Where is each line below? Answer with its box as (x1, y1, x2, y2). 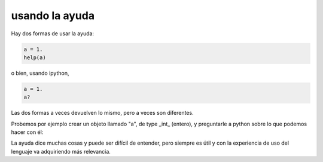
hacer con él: (11, 129, 44, 136)
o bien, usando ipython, (11, 69, 69, 77)
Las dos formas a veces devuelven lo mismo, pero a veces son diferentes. (11, 109, 194, 117)
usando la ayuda (11, 9, 95, 22)
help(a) (23, 54, 46, 61)
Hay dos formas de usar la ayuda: (11, 30, 95, 37)
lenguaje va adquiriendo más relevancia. (11, 148, 111, 155)
